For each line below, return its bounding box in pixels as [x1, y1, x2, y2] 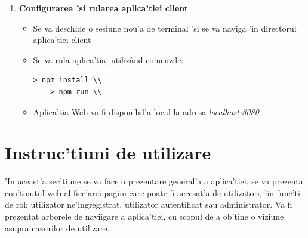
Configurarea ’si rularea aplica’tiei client [19, 2, 189, 14]
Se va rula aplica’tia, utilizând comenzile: [33, 53, 184, 66]
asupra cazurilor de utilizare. [5, 221, 110, 234]
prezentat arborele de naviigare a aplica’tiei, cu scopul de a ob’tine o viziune [5, 210, 284, 222]
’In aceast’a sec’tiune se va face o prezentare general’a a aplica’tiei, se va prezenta [5, 175, 303, 187]
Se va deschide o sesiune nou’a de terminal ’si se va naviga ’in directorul [33, 21, 297, 34]
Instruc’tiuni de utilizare [5, 140, 211, 165]
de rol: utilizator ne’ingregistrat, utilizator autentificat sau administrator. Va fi [5, 198, 292, 211]
